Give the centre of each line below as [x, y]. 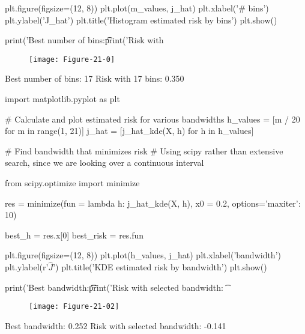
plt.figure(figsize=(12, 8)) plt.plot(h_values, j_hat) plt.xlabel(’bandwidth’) [143, 255]
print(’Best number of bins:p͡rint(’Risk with [84, 40]
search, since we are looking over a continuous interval [104, 162]
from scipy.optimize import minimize [72, 183]
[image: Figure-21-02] [74, 307]
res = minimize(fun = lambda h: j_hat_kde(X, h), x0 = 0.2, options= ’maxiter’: [153, 203]
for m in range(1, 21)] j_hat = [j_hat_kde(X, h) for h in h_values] [129, 131]
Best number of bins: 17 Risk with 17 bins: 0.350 [95, 78]
